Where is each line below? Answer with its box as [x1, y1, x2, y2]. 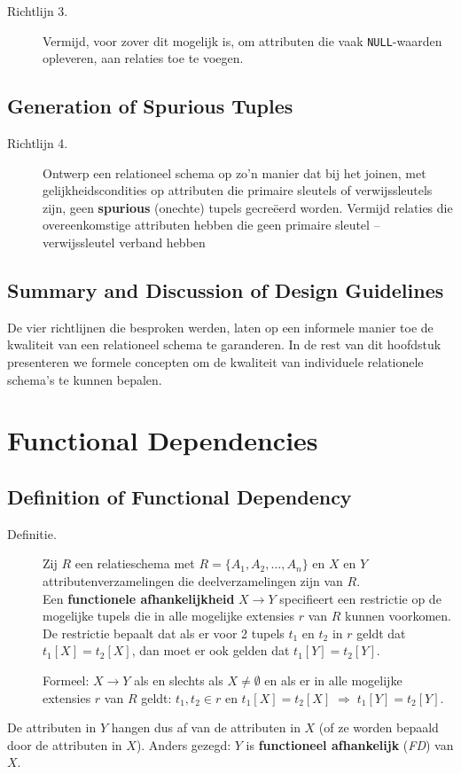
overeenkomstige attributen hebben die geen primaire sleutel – [43, 215, 380, 234]
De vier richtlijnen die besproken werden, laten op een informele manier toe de [7, 317, 434, 336]
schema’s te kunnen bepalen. [7, 370, 162, 388]
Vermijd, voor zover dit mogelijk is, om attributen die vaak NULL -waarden [43, 31, 442, 50]
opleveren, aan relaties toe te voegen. [43, 49, 244, 67]
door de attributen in [7, 735, 122, 754]
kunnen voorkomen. [345, 606, 451, 625]
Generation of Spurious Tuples [7, 92, 293, 120]
